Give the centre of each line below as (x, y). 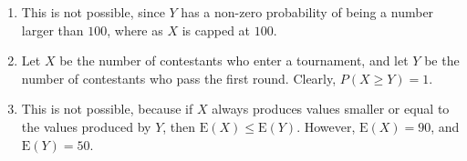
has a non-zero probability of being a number (307, 12)
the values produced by (86, 126)
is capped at (216, 30)
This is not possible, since (93, 12)
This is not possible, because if (107, 109)
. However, (326, 126)
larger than (52, 30)
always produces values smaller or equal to (331, 109)
